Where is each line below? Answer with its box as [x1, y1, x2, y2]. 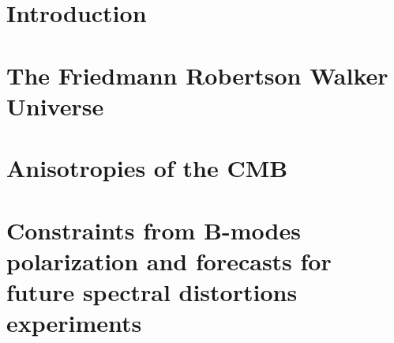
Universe [6, 89, 104, 122]
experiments [6, 307, 142, 339]
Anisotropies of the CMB [6, 152, 288, 184]
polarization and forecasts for [6, 244, 332, 277]
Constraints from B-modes [6, 213, 301, 246]
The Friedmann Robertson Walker [6, 58, 388, 91]
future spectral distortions [6, 275, 298, 307]
